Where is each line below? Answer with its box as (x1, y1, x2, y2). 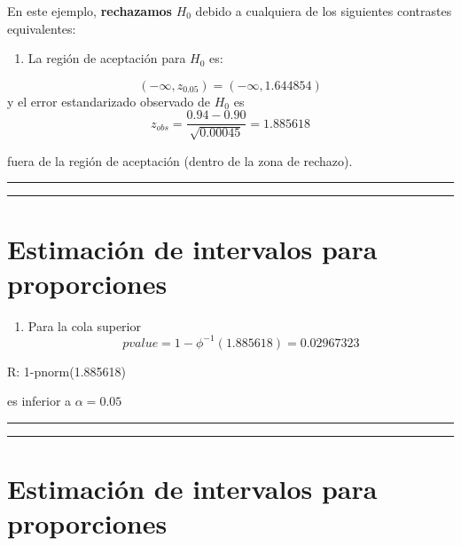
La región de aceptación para (27, 49, 186, 67)
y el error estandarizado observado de (7, 91, 211, 110)
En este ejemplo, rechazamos (7, 2, 172, 20)
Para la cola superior (27, 316, 141, 335)
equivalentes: (7, 19, 76, 37)
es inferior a (7, 392, 72, 410)
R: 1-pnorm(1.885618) (7, 361, 127, 380)
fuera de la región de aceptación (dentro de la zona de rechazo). (7, 151, 353, 170)
